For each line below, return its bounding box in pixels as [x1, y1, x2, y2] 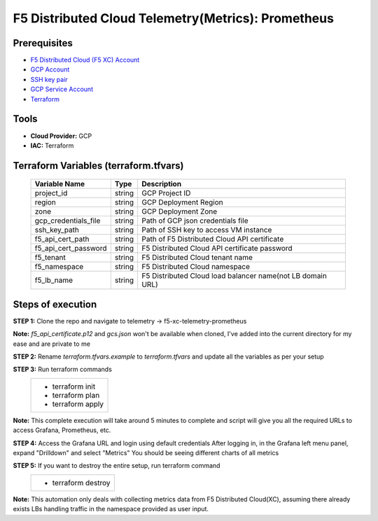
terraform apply [52, 399, 104, 409]
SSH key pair [30, 75, 68, 83]
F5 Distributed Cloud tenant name [141, 253, 253, 263]
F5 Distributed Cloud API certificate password [141, 244, 293, 253]
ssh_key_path [34, 225, 80, 235]
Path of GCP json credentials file [141, 216, 248, 225]
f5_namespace [34, 262, 84, 272]
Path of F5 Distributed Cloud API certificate [141, 235, 284, 244]
